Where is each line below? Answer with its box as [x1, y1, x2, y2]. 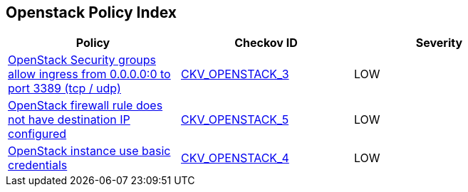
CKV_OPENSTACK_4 [180, 151, 289, 166]
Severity [415, 36, 463, 50]
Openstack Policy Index [6, 4, 177, 21]
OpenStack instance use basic [8, 144, 171, 159]
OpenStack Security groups [8, 53, 156, 68]
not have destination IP [8, 112, 130, 127]
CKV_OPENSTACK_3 [180, 67, 289, 82]
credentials [8, 158, 68, 173]
